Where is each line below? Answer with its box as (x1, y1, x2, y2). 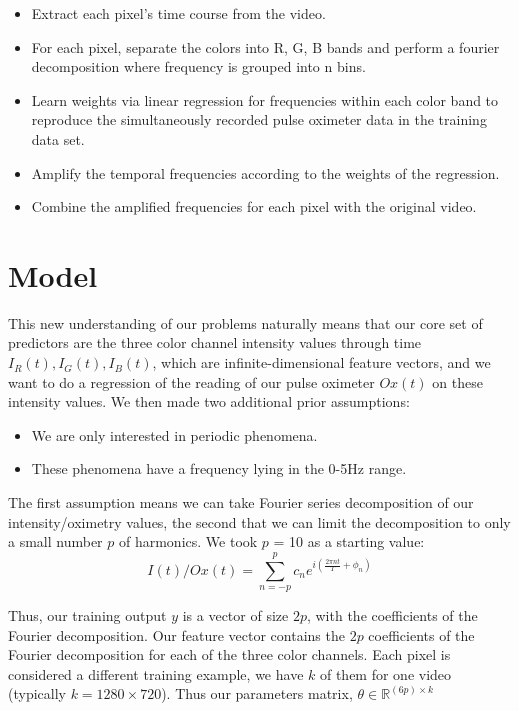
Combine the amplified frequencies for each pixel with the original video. (31, 196, 477, 217)
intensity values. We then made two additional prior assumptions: (8, 391, 410, 412)
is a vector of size (182, 605, 289, 625)
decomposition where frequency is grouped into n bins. (31, 56, 366, 77)
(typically (8, 683, 66, 704)
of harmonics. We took (118, 531, 258, 552)
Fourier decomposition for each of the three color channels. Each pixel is (8, 644, 451, 665)
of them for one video (319, 663, 452, 684)
